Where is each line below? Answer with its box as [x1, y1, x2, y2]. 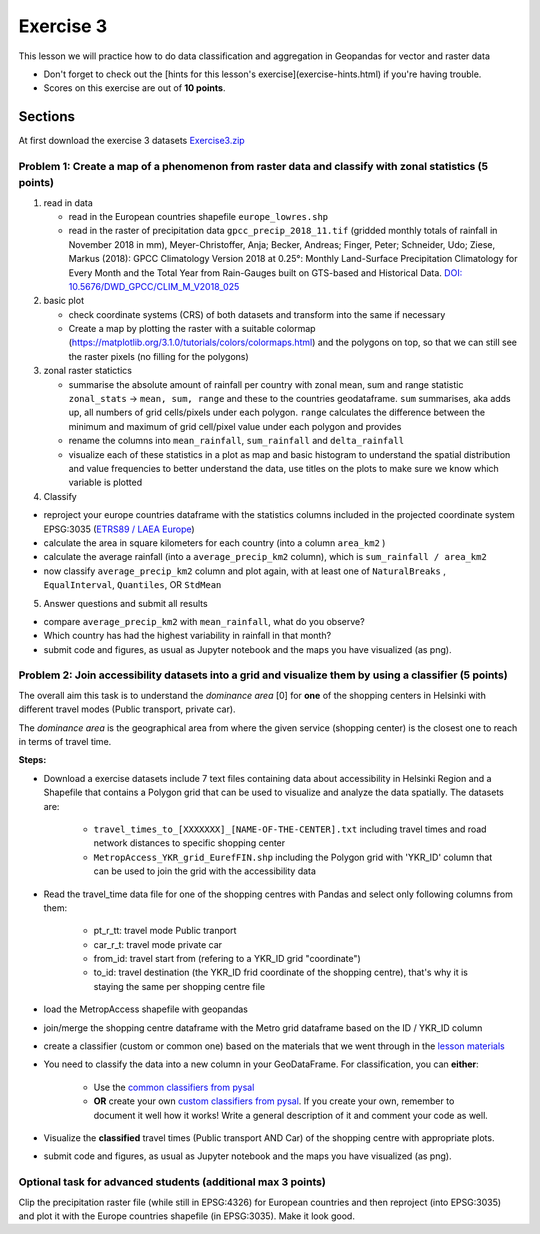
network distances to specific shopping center [93, 837, 286, 849]
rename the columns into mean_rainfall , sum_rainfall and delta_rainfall [68, 435, 405, 447]
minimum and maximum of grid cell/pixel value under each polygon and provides [68, 420, 402, 432]
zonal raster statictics [43, 365, 132, 377]
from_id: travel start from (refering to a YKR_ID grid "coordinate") [93, 953, 362, 965]
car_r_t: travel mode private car [93, 938, 223, 950]
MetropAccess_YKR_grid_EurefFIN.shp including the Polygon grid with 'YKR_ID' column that [93, 851, 493, 863]
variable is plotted [68, 476, 143, 489]
